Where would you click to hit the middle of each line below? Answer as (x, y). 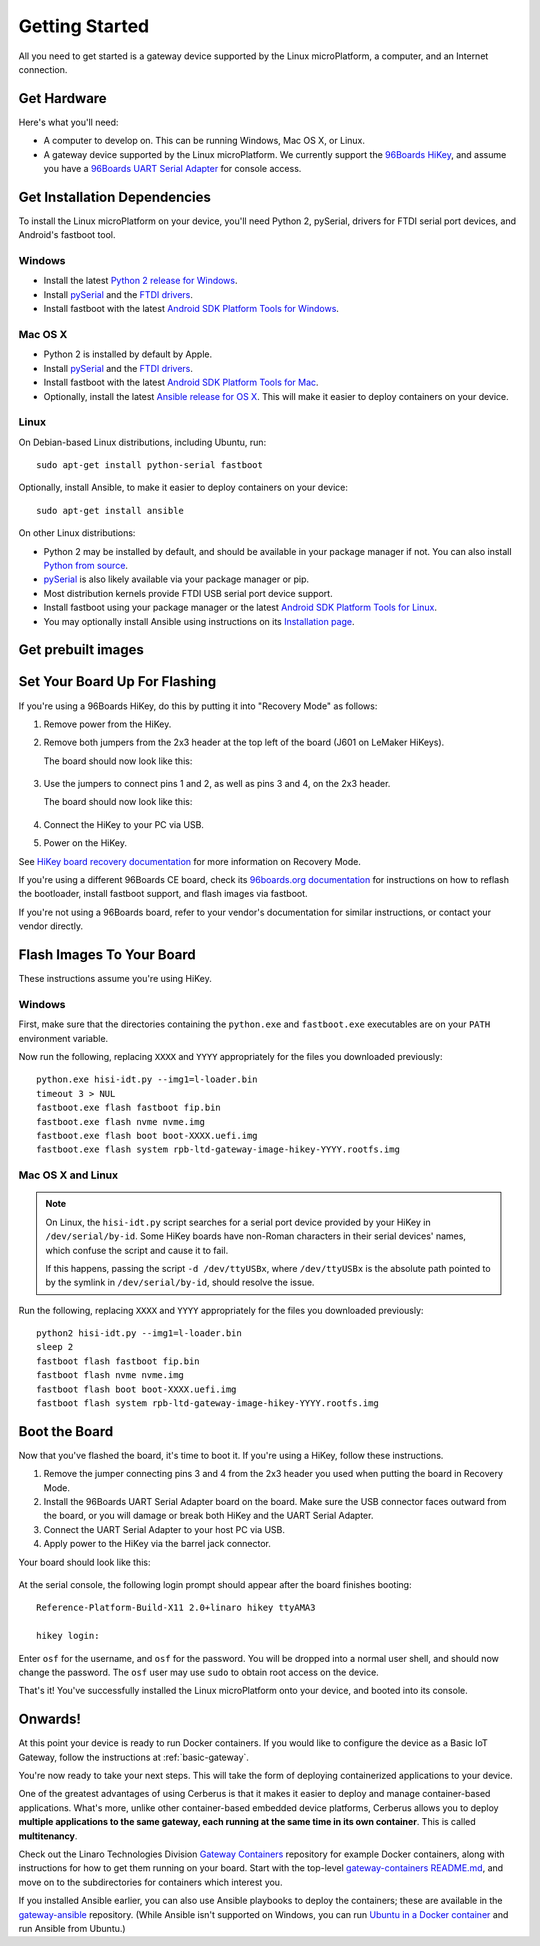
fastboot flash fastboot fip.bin (118, 1361)
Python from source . (86, 566)
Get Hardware (62, 98)
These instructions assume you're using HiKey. (115, 979)
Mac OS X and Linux (68, 1175)
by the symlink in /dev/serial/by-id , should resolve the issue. (180, 1282)
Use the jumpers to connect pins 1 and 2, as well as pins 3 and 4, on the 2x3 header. (217, 784)
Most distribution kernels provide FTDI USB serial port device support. (188, 593)
